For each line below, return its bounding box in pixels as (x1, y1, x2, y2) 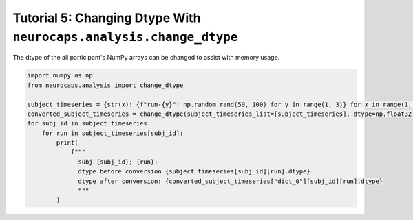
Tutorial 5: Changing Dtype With (12, 10, 201, 25)
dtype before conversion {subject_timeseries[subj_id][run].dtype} (78, 168, 311, 175)
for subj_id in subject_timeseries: (27, 120, 151, 127)
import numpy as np (27, 72, 93, 80)
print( (56, 139, 78, 147)
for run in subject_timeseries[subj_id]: (41, 129, 184, 137)
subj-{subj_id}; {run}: (78, 158, 158, 166)
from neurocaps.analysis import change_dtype (27, 81, 184, 89)
